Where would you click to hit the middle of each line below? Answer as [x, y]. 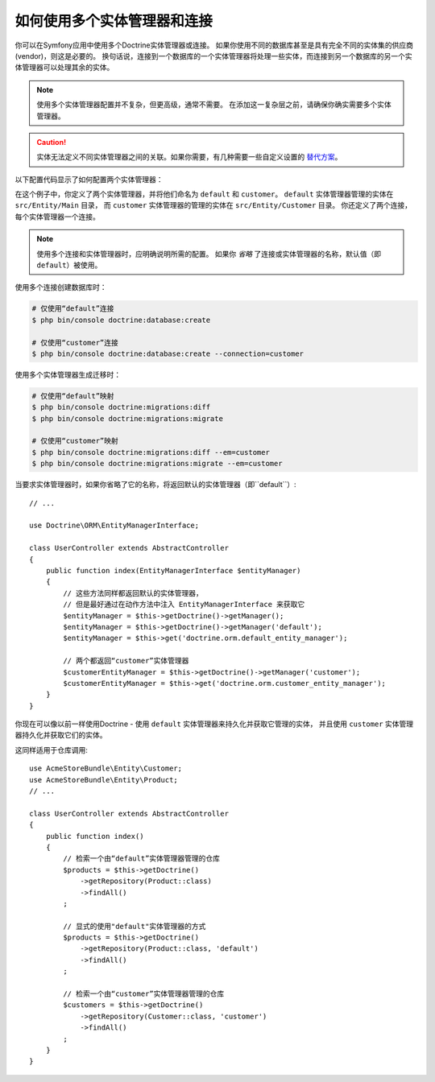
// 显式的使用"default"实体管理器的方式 [135, 926]
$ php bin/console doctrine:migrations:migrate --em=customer [157, 464]
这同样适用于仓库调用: [52, 750]
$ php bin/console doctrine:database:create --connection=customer [168, 353]
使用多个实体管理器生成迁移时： [68, 374]
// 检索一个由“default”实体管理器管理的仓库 [142, 859]
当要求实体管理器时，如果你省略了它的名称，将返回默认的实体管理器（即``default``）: [156, 485]
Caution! [52, 142]
